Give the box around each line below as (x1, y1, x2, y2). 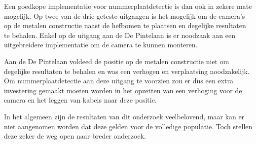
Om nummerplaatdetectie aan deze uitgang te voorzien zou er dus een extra (4, 75, 233, 86)
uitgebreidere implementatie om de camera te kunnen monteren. (4, 39, 198, 50)
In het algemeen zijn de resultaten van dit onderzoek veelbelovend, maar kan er (4, 111, 245, 121)
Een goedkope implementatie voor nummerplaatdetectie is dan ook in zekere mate (4, 1, 252, 11)
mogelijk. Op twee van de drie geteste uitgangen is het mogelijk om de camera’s (4, 10, 245, 21)
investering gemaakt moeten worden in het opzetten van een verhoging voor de (4, 85, 242, 95)
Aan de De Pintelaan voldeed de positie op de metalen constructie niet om (4, 56, 229, 66)
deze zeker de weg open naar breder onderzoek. (4, 131, 146, 141)
